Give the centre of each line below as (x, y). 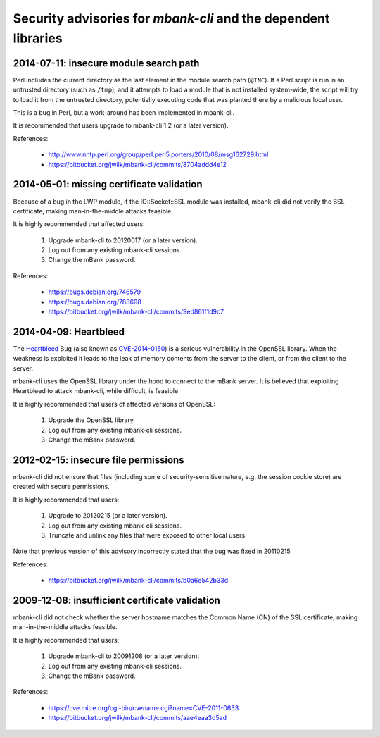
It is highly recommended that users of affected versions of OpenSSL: (114, 404)
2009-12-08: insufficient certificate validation (117, 600)
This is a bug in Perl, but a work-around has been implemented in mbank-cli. (124, 113)
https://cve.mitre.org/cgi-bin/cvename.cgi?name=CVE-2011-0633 (144, 707)
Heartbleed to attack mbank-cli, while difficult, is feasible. (96, 391)
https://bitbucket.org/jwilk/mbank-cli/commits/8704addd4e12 (137, 164)
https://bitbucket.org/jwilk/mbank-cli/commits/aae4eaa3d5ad (137, 718)
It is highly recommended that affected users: (79, 224)
